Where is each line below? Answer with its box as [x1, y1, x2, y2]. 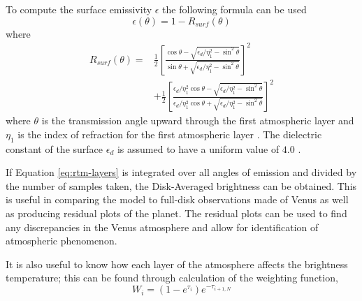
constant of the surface [6, 141, 103, 156]
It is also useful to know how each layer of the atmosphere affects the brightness [6, 256, 348, 271]
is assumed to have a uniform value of [117, 141, 280, 156]
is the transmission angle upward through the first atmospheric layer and [41, 113, 354, 128]
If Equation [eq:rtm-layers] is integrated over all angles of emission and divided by [6, 165, 357, 179]
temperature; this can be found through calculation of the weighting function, [6, 270, 338, 285]
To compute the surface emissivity [6, 2, 152, 16]
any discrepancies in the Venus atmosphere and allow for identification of [6, 219, 319, 234]
